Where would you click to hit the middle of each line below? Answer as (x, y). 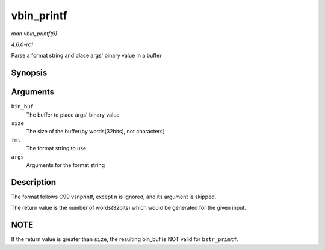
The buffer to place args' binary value (73, 115)
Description (34, 182)
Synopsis (29, 73)
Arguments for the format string (66, 165)
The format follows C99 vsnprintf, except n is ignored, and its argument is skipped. (114, 197)
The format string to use (56, 148)
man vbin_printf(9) (34, 34)
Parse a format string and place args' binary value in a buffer (86, 56)
